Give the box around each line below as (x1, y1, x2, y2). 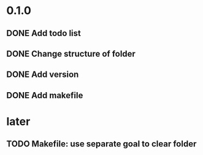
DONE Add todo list (6, 28, 82, 38)
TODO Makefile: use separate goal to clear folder (6, 139, 197, 150)
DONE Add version (6, 70, 79, 80)
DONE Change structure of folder (6, 48, 136, 59)
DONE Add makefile (6, 90, 83, 101)
